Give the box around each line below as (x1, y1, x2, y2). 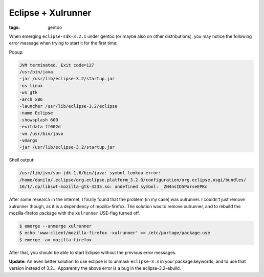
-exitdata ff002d (19, 124, 61, 130)
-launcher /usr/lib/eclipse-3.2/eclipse (19, 103, 117, 109)
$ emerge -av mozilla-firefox (19, 237, 92, 242)
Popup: (9, 49, 24, 55)
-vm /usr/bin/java (19, 131, 64, 137)
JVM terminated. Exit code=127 (19, 62, 95, 68)
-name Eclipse (19, 110, 53, 116)
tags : (9, 24, 20, 30)
